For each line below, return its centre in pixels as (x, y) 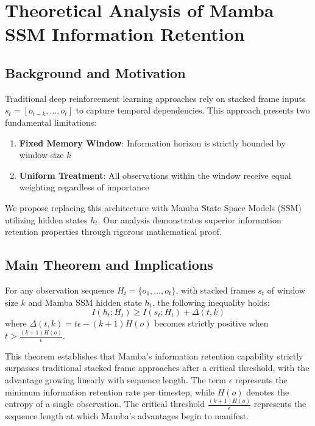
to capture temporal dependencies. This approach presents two (193, 110)
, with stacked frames (215, 290)
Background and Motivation (95, 72)
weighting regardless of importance (84, 187)
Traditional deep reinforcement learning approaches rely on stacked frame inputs (155, 98)
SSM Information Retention (125, 34)
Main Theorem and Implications (109, 265)
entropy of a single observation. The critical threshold (105, 404)
